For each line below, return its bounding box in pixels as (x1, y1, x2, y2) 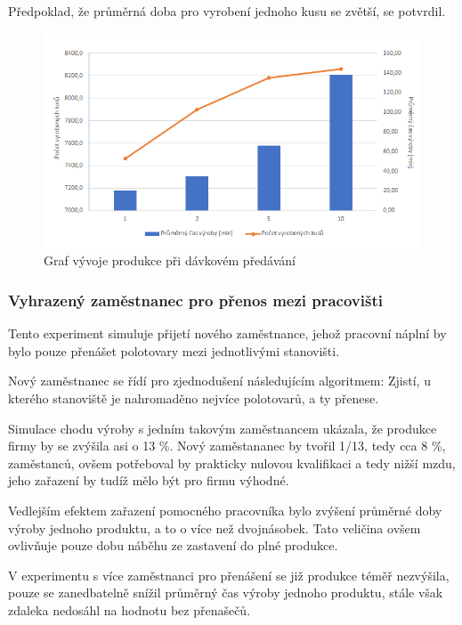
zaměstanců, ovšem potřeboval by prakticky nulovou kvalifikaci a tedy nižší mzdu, (8, 453, 456, 472)
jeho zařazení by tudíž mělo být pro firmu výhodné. (8, 471, 289, 490)
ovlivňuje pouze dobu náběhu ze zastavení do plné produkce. (8, 536, 338, 555)
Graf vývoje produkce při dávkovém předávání (44, 251, 296, 270)
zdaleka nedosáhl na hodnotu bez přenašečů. (8, 601, 251, 619)
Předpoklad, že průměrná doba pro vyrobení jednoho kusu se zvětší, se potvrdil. (8, 2, 446, 20)
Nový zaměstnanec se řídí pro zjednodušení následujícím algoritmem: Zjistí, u (8, 371, 431, 390)
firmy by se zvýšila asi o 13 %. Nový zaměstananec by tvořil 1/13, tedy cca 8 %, (8, 436, 446, 455)
